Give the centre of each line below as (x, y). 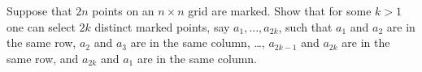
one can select (41, 26)
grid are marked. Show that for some (280, 11)
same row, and (43, 58)
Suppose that (39, 11)
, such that (305, 26)
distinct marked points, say (162, 26)
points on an (123, 11)
